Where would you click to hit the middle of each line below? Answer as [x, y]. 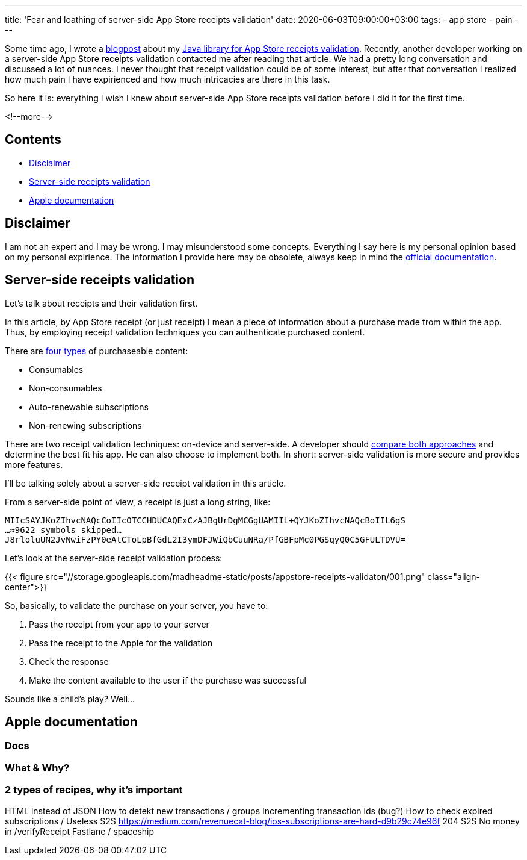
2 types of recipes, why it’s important [94, 790]
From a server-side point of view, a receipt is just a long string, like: [138, 502]
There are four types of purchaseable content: [97, 351]
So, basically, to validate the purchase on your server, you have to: [137, 605]
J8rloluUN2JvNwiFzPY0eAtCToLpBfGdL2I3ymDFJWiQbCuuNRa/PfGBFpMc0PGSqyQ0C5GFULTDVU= [205, 539]
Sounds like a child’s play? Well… [70, 699]
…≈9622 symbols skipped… [63, 530]
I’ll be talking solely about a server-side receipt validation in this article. [146, 483]
